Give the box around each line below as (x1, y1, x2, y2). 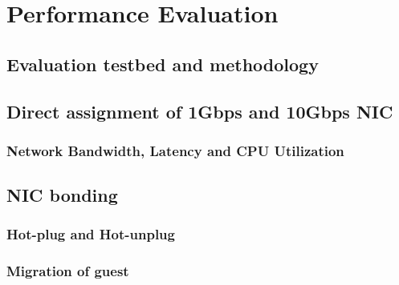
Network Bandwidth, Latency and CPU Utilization (6, 140, 344, 160)
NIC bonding (6, 183, 118, 207)
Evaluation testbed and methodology (6, 51, 319, 76)
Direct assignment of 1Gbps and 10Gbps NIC (6, 98, 393, 123)
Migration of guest (6, 261, 129, 281)
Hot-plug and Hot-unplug (6, 224, 175, 244)
